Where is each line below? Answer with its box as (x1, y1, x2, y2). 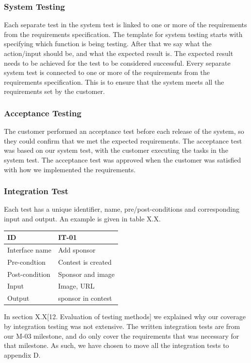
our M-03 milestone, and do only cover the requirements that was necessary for (4, 330, 239, 341)
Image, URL (58, 281, 95, 291)
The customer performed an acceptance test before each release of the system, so (4, 126, 244, 136)
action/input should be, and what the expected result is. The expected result (4, 48, 234, 58)
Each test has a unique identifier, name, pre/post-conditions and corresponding (4, 204, 239, 214)
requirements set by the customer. (4, 86, 105, 96)
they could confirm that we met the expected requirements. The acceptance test (4, 135, 242, 145)
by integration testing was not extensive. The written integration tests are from (4, 321, 240, 331)
